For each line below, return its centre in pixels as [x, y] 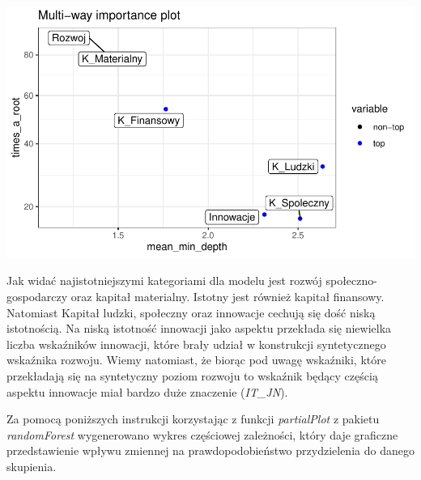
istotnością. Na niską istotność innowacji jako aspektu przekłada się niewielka [199, 328]
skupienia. [32, 466]
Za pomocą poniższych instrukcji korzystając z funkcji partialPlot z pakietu [193, 419]
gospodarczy [37, 296]
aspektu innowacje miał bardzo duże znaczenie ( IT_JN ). [147, 391]
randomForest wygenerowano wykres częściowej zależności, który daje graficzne [202, 434]
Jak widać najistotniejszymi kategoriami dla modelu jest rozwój [164, 280]
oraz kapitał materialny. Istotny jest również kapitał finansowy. [228, 296]
